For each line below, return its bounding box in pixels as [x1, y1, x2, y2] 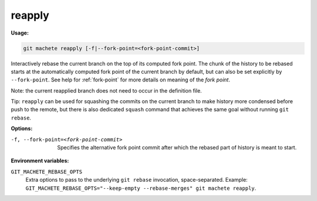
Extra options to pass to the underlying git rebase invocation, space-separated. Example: [25, 176, 248, 183]
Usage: [11, 29, 29, 36]
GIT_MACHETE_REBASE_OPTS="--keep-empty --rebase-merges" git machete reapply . [25, 185, 257, 192]
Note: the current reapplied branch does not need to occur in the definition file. [11, 87, 202, 94]
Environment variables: [11, 157, 69, 164]
